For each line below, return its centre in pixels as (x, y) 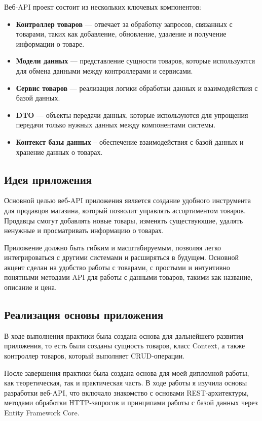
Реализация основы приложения (84, 315)
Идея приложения (48, 179)
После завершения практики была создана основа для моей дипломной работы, (127, 373)
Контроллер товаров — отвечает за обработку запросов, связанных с (124, 24)
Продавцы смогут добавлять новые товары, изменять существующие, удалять (124, 220)
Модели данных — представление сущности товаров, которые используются (136, 61)
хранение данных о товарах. (59, 152)
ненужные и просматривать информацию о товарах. (84, 230)
